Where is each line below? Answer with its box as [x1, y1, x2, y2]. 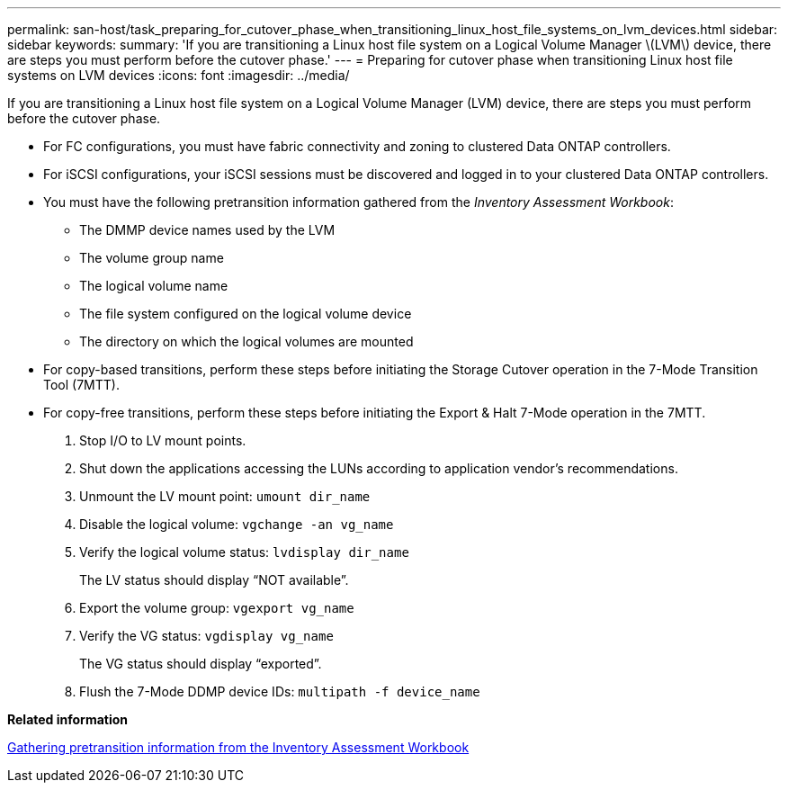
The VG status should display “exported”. [79, 656, 322, 671]
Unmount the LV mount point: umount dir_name [79, 489, 371, 504]
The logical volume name [79, 278, 228, 293]
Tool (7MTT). [43, 377, 120, 392]
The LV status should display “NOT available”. [79, 572, 349, 588]
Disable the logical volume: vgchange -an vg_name [79, 516, 394, 532]
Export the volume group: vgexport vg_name [79, 600, 354, 615]
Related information [7, 712, 129, 727]
